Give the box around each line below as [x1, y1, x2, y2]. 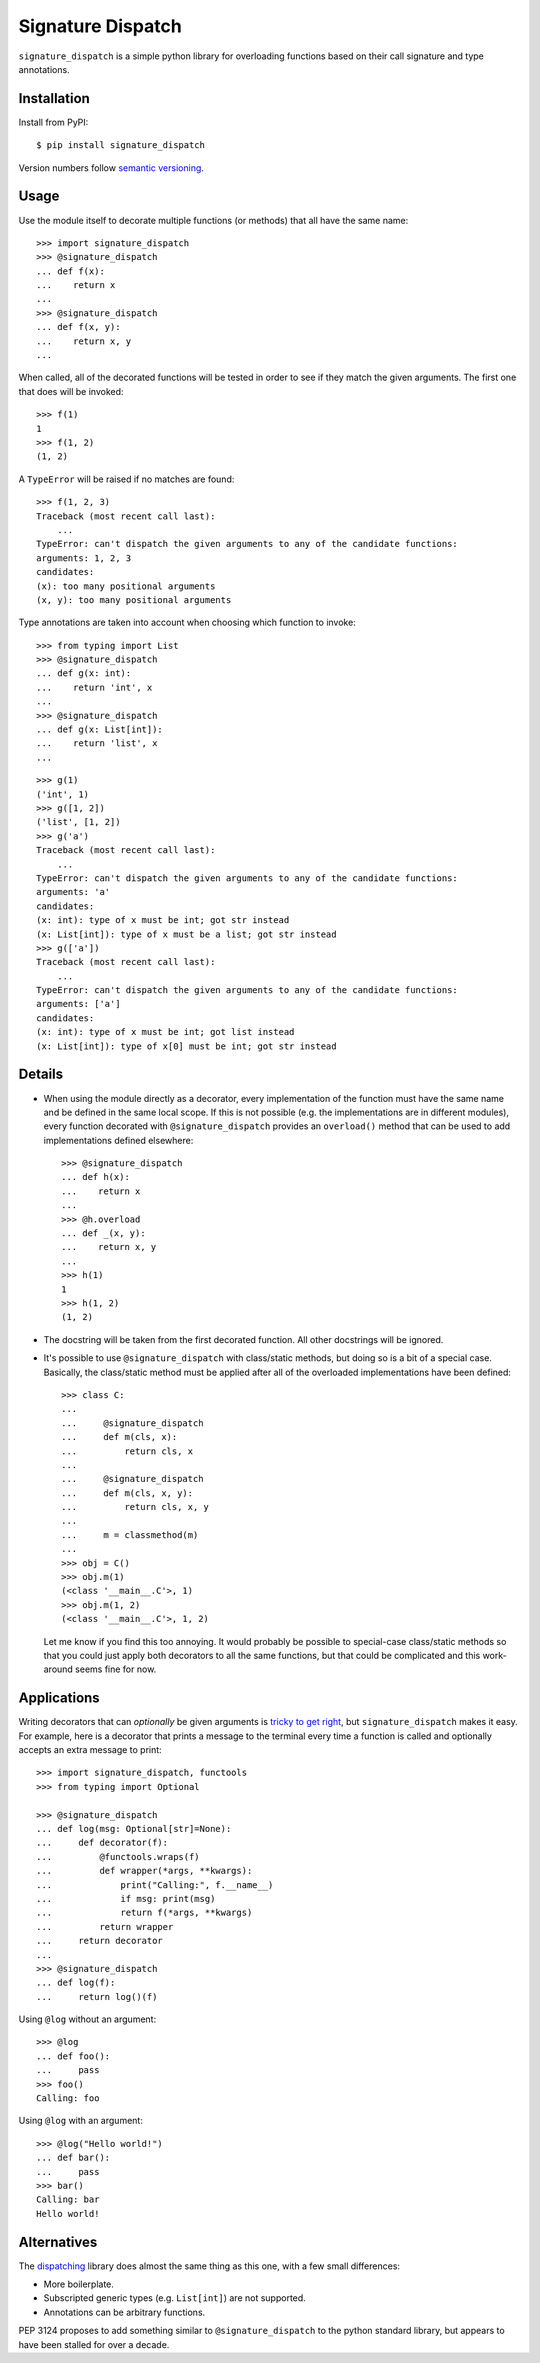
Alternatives [18, 2233, 98, 2250]
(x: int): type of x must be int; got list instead [36, 1026, 295, 1038]
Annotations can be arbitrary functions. [43, 2306, 206, 2318]
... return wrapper [36, 1921, 174, 1932]
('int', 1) [36, 788, 90, 800]
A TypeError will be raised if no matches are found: [18, 473, 235, 485]
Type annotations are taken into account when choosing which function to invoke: [18, 616, 357, 629]
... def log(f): [36, 1977, 116, 1989]
